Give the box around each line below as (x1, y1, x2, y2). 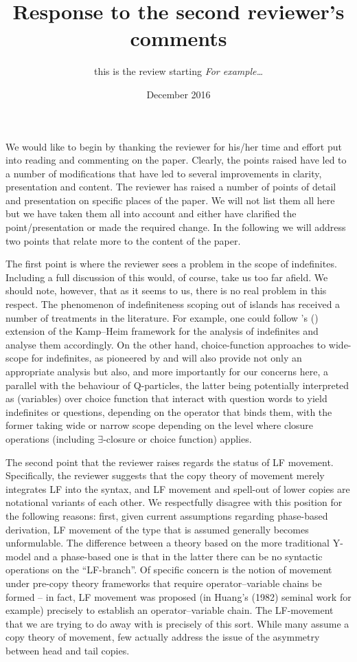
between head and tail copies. (5, 643, 130, 657)
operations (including (5, 431, 95, 445)
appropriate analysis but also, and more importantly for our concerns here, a (5, 364, 329, 378)
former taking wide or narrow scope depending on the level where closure (5, 418, 314, 432)
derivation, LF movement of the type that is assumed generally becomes (5, 522, 309, 536)
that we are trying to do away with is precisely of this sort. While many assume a (5, 616, 349, 630)
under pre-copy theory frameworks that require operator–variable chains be (5, 575, 322, 590)
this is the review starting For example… (93, 64, 264, 78)
